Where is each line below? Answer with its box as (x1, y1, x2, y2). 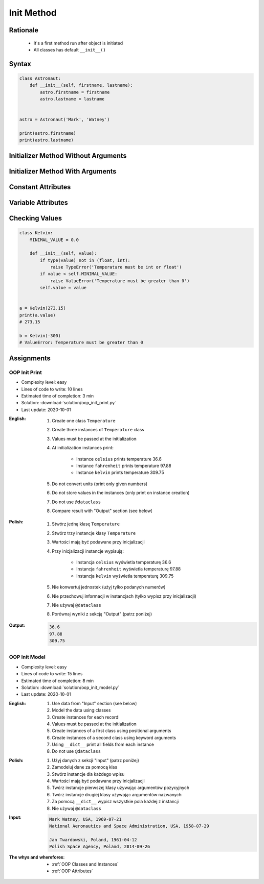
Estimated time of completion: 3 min (21, 393, 94, 399)
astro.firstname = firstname (40, 89, 110, 95)
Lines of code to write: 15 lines (21, 671, 83, 677)
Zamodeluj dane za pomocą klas (52, 764, 117, 770)
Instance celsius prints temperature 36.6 (76, 456, 162, 462)
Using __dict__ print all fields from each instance (52, 741, 154, 747)
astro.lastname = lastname (40, 96, 105, 102)
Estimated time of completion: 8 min (21, 678, 94, 684)
